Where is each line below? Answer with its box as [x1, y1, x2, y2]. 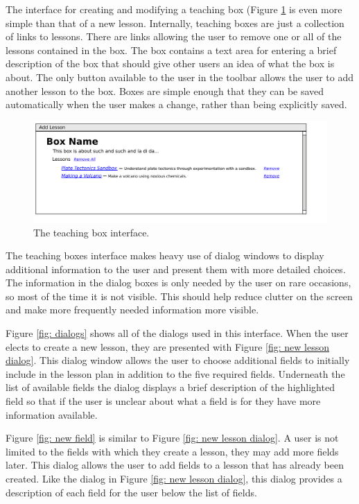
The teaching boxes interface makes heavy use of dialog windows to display [6, 248, 324, 263]
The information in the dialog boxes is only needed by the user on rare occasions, [6, 275, 351, 290]
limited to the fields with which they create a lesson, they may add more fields [6, 444, 339, 458]
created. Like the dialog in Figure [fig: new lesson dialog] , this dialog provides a [6, 471, 342, 485]
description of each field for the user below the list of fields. [6, 485, 257, 499]
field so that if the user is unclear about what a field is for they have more [6, 394, 321, 408]
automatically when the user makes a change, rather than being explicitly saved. [6, 97, 347, 112]
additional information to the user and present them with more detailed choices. [6, 261, 346, 276]
